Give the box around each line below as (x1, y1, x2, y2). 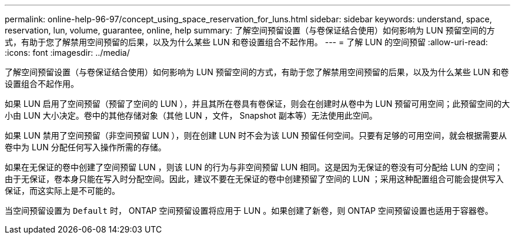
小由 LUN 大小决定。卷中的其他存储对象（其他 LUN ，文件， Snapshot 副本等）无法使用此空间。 (5, 110, 377, 120)
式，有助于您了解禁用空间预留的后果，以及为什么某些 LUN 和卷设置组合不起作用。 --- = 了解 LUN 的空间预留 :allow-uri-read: (5, 37, 488, 47)
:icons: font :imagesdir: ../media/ (5, 48, 130, 58)
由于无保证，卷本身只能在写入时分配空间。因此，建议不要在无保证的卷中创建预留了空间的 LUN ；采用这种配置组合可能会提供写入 (5, 174, 504, 184)
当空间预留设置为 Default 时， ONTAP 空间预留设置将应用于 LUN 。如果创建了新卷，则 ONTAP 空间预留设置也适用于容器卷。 (5, 206, 493, 216)
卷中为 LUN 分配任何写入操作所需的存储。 (5, 142, 166, 152)
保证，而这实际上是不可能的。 (5, 186, 120, 196)
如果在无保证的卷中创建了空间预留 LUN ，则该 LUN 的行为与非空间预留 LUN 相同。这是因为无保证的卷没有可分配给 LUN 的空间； (5, 162, 503, 172)
